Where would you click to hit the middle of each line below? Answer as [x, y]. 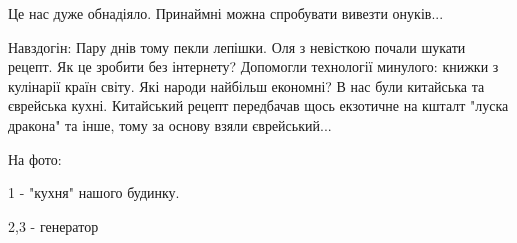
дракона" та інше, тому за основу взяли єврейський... [170, 124]
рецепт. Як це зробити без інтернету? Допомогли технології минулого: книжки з [253, 66]
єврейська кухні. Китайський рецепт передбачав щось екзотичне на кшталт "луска [258, 105]
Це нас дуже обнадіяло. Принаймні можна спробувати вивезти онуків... [226, 13]
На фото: [35, 158]
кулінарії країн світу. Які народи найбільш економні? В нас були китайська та [246, 85]
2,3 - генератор [53, 225]
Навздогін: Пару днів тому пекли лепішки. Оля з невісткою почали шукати [237, 46]
